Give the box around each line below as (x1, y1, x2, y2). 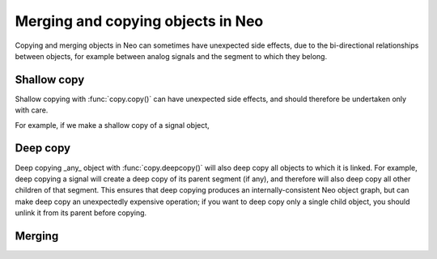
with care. (15, 105, 49, 115)
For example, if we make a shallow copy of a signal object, (15, 120, 210, 129)
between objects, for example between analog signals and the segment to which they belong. (15, 51, 328, 61)
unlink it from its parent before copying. (15, 208, 147, 218)
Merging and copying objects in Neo (15, 12, 264, 30)
